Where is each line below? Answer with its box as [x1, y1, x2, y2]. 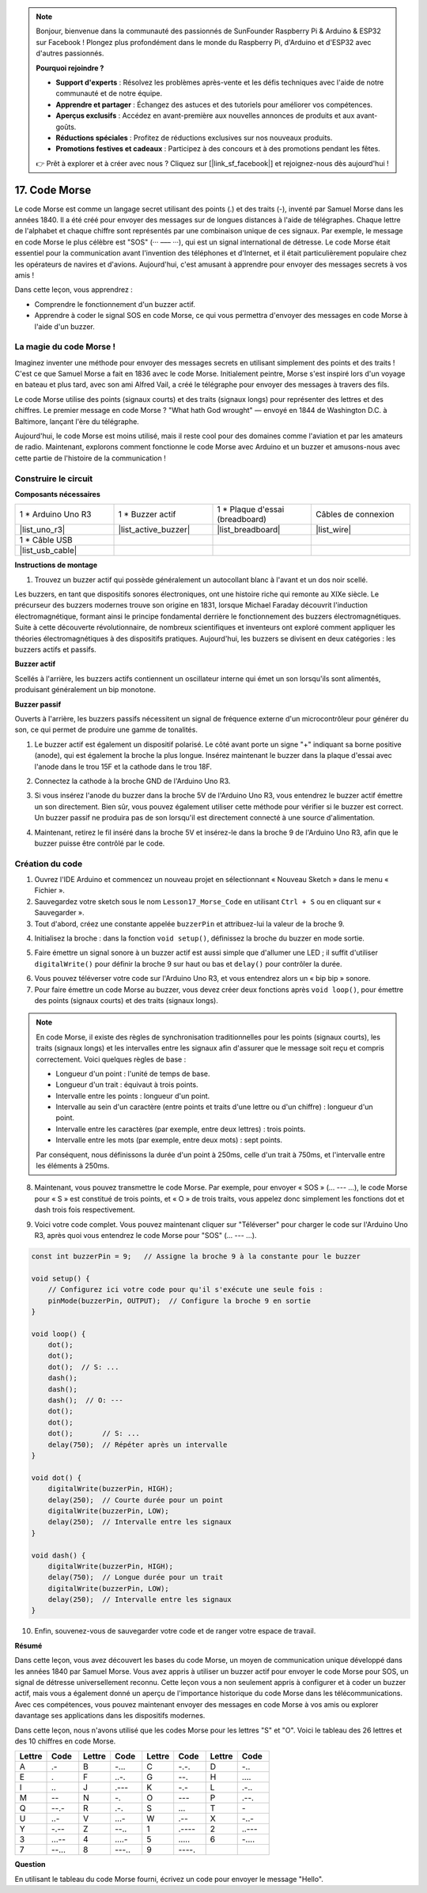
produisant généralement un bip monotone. [14, 685, 156, 695]
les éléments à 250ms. [36, 1161, 110, 1171]
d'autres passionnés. [36, 48, 104, 59]
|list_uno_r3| [19, 524, 66, 536]
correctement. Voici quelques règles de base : [36, 1054, 187, 1064]
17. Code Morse [14, 183, 92, 197]
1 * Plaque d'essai [217, 504, 285, 515]
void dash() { [31, 1550, 86, 1560]
